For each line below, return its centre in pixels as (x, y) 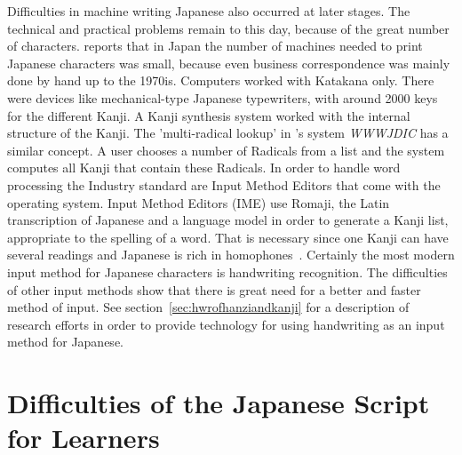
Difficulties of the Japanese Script (219, 403)
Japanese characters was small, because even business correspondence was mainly (229, 63)
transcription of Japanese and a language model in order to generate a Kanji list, (228, 220)
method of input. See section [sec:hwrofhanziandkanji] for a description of (208, 307)
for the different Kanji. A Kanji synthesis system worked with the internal (209, 115)
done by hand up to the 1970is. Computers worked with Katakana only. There (221, 80)
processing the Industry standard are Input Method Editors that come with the (224, 184)
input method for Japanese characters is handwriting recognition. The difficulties (227, 271)
